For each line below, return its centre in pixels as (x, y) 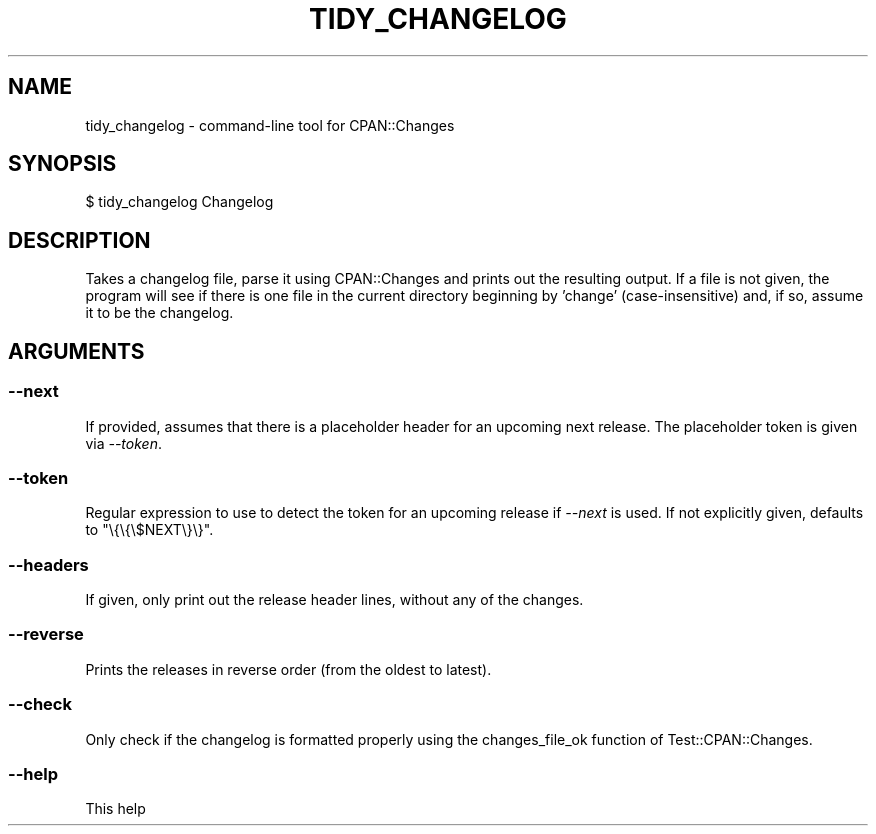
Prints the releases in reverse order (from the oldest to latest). (288, 669)
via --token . (123, 443)
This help (115, 809)
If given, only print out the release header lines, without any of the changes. (334, 599)
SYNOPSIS (62, 164)
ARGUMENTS (76, 351)
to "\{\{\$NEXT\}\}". (149, 530)
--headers (48, 564)
